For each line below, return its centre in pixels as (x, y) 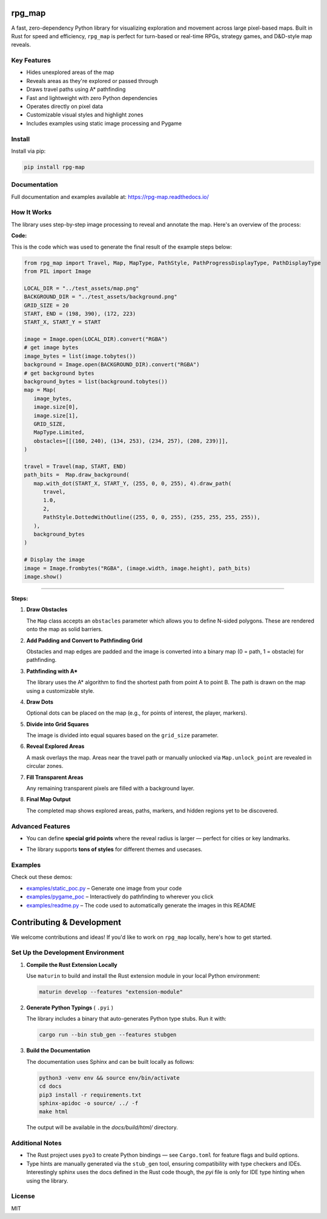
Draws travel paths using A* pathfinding (76, 89)
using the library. (48, 1181)
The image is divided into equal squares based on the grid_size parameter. (123, 735)
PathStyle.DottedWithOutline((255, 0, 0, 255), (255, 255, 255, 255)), (152, 517)
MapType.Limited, (59, 432)
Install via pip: (28, 151)
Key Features (31, 61)
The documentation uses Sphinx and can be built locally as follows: (111, 1061)
